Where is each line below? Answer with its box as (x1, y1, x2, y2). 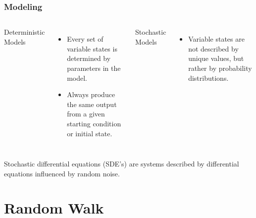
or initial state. (67, 128, 112, 138)
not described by (188, 43, 239, 54)
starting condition (67, 118, 121, 128)
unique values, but (188, 53, 244, 63)
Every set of (67, 34, 103, 44)
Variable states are (188, 34, 245, 44)
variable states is (67, 43, 117, 54)
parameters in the (67, 63, 121, 73)
